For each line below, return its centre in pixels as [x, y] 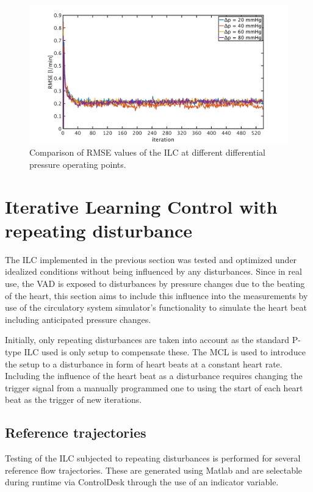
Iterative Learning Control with [141, 206]
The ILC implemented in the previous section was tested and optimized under [151, 259]
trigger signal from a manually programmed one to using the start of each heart [154, 387]
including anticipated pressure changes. [78, 319]
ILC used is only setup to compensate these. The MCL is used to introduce [165, 351]
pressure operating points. [78, 164]
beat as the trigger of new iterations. [74, 400]
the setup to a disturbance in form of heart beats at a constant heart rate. [144, 364]
